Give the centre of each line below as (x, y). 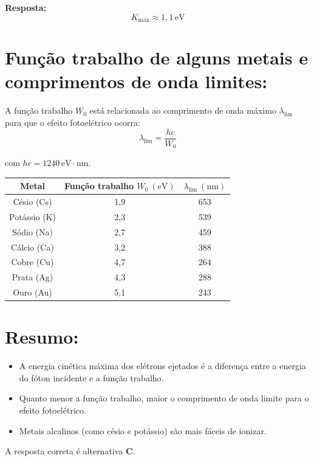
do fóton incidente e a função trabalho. (91, 377)
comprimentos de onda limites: (136, 81)
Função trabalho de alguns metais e (156, 57)
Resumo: (42, 337)
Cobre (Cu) (32, 262)
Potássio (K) (32, 216)
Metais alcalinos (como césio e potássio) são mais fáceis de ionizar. (143, 430)
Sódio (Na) (32, 231)
